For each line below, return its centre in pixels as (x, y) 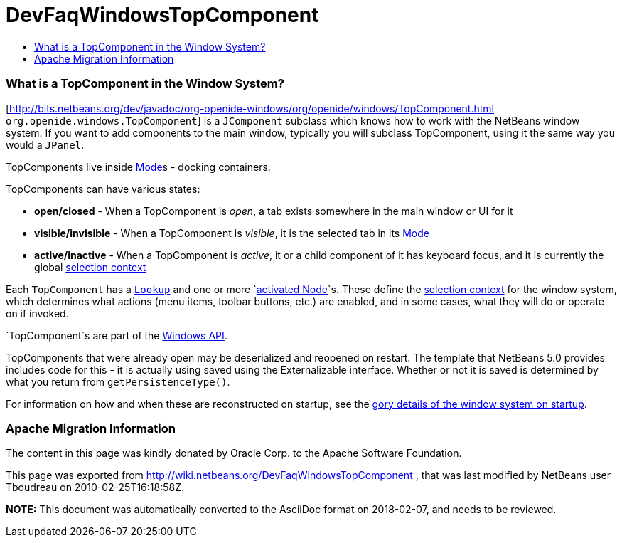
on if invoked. (37, 313)
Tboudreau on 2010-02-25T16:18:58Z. (95, 487)
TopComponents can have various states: (103, 189)
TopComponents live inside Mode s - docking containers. (138, 167)
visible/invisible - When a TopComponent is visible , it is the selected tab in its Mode (232, 233)
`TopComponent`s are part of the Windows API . (117, 335)
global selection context (90, 267)
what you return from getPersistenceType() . (118, 381)
